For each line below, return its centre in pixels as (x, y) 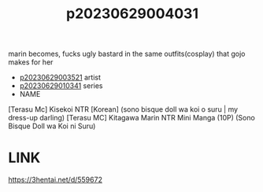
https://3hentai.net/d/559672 (55, 180)
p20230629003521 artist (60, 78)
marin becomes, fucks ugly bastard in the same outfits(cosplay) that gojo (127, 54)
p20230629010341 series (61, 86)
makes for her (31, 62)
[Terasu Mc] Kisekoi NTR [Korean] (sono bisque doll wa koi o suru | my (123, 109)
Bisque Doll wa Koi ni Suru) (52, 126)
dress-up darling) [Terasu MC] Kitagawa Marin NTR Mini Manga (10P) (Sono (132, 118)
